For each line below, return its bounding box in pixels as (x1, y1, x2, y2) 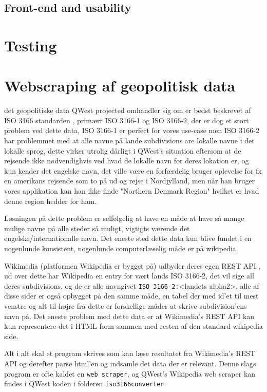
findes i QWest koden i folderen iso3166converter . (4, 378, 166, 389)
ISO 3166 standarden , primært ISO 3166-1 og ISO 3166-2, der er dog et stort (4, 115, 249, 125)
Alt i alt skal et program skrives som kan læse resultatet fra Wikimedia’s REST (4, 348, 256, 359)
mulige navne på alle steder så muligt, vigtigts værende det (4, 222, 190, 233)
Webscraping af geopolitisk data (4, 75, 236, 96)
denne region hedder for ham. (4, 195, 97, 206)
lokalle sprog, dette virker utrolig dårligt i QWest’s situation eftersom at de (4, 145, 241, 156)
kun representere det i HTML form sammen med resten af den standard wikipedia (4, 321, 263, 331)
